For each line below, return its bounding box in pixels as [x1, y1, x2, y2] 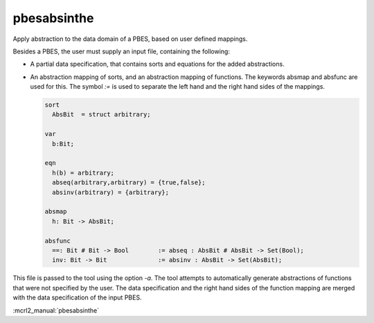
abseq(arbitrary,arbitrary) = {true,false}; [52, 179, 206, 186]
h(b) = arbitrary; [52, 168, 114, 177]
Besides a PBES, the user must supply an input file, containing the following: [12, 47, 230, 55]
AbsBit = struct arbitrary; [52, 111, 152, 119]
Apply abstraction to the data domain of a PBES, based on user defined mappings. [12, 35, 248, 43]
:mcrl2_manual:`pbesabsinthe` [12, 306, 100, 315]
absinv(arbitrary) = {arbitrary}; [52, 188, 170, 196]
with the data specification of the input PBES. [12, 293, 142, 302]
